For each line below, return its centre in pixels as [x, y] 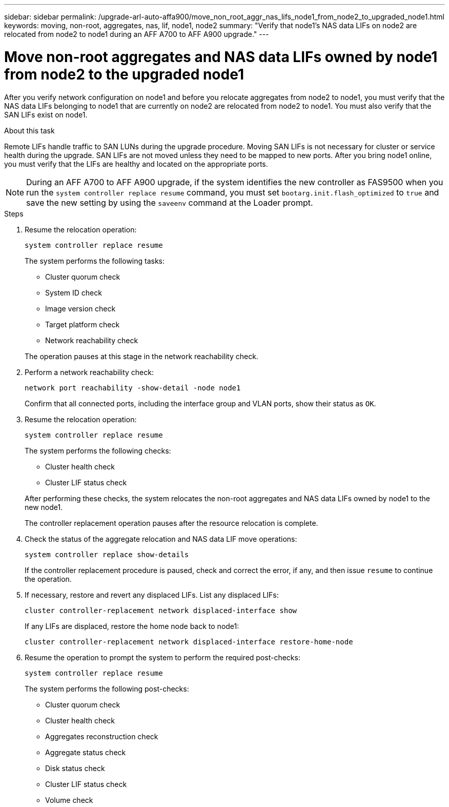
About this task [29, 130]
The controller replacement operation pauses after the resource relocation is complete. [171, 523]
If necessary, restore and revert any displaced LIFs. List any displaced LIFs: [152, 595]
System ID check [74, 292]
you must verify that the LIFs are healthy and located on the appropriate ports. [136, 164]
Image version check [80, 308]
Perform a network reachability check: [89, 372]
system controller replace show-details [107, 554]
